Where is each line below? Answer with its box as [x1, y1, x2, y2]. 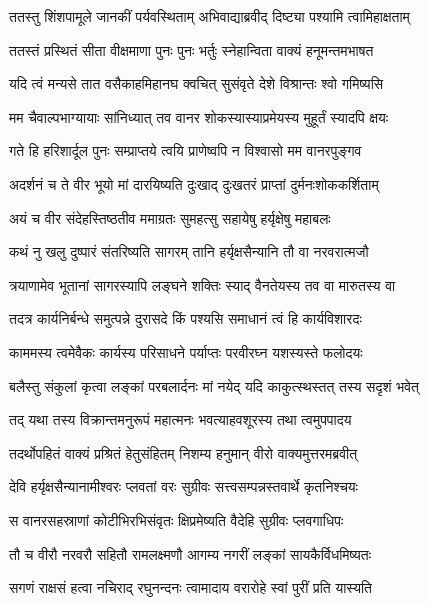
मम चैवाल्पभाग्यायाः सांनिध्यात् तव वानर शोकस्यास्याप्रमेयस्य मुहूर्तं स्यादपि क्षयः [9, 106, 389, 127]
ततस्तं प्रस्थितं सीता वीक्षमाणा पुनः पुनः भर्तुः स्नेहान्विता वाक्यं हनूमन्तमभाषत [9, 39, 374, 60]
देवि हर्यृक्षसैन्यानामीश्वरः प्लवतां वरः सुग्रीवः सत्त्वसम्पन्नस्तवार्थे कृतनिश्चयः [9, 476, 358, 497]
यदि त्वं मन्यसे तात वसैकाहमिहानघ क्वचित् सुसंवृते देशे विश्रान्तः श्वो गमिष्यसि [9, 73, 384, 94]
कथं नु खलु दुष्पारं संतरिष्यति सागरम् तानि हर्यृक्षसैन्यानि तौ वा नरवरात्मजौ [9, 241, 369, 262]
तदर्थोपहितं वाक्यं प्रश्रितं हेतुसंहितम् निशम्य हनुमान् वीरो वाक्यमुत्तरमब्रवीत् [9, 442, 358, 463]
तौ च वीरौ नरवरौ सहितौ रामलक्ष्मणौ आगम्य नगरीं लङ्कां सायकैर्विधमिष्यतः [9, 543, 372, 564]
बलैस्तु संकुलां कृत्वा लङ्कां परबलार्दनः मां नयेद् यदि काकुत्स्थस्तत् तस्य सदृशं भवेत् [9, 375, 419, 396]
